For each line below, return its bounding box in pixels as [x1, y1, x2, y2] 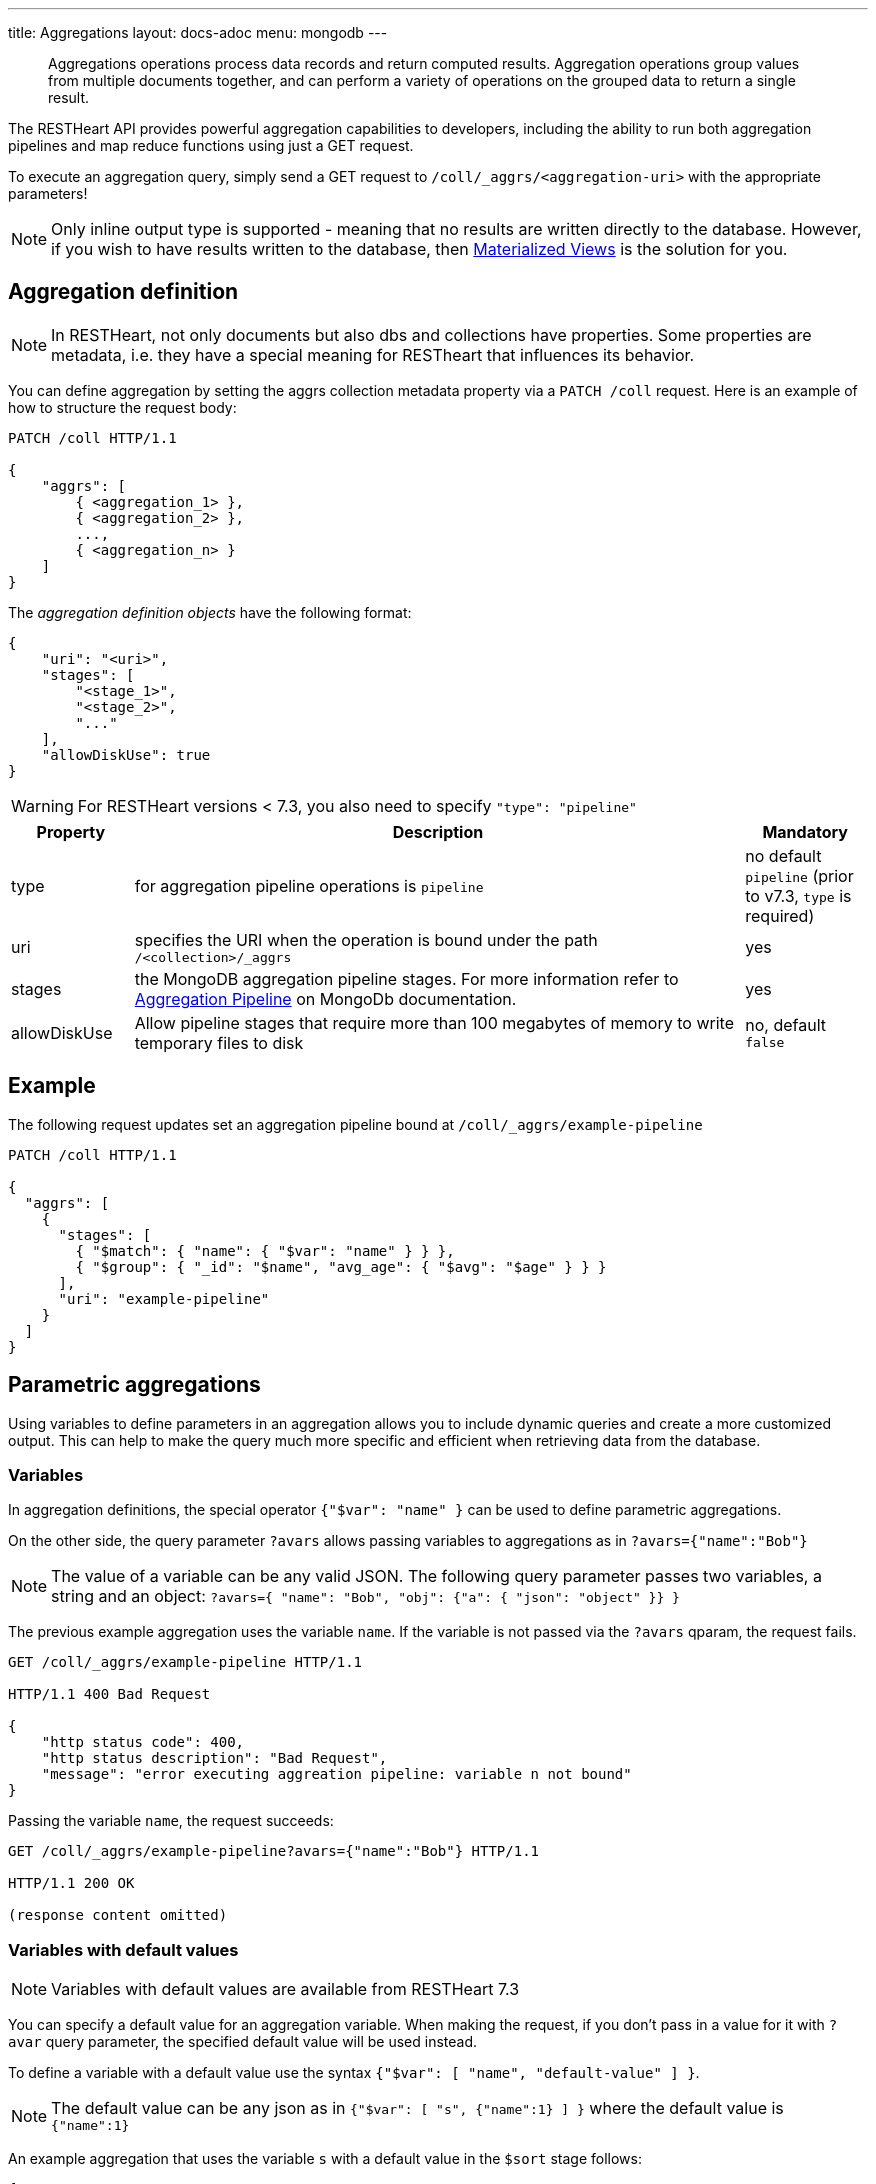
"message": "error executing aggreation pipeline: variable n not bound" [41, 1766, 632, 1783]
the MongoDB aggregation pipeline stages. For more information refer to [134, 968, 679, 989]
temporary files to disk [134, 1032, 304, 1053]
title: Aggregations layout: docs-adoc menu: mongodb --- [8, 24, 388, 41]
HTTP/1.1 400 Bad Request [8, 1686, 211, 1703]
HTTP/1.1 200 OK [8, 1875, 135, 1892]
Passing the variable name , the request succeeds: [8, 1812, 334, 1830]
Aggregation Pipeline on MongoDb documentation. [134, 988, 517, 1009]
